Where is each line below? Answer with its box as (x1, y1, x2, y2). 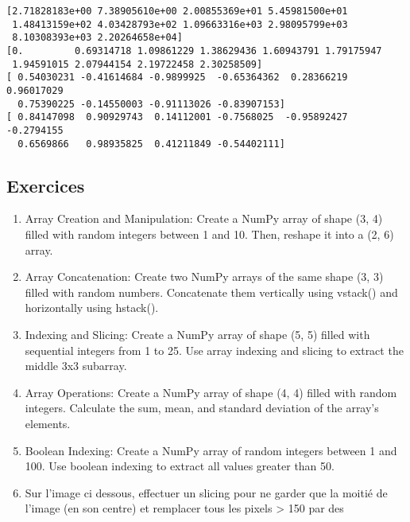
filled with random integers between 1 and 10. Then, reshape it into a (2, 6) (25, 226, 394, 243)
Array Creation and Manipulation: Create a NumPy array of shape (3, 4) (25, 210, 383, 227)
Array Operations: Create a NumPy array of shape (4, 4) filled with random (25, 384, 397, 400)
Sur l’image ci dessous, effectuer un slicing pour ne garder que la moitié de (25, 484, 388, 501)
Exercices (6, 173, 85, 197)
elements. (25, 415, 71, 431)
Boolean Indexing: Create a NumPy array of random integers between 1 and (25, 442, 397, 458)
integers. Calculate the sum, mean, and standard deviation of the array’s (25, 399, 379, 416)
